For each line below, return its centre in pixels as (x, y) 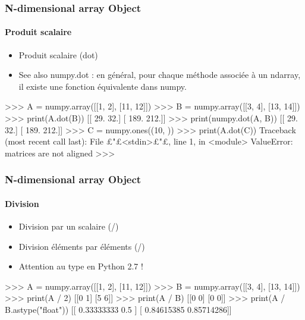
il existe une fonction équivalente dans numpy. (103, 86)
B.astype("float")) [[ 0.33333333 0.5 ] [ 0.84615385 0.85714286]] (118, 309)
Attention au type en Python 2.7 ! (81, 266)
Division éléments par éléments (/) (82, 246)
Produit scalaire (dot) (58, 54)
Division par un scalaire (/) (69, 226)
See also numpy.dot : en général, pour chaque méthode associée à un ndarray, (160, 75)
